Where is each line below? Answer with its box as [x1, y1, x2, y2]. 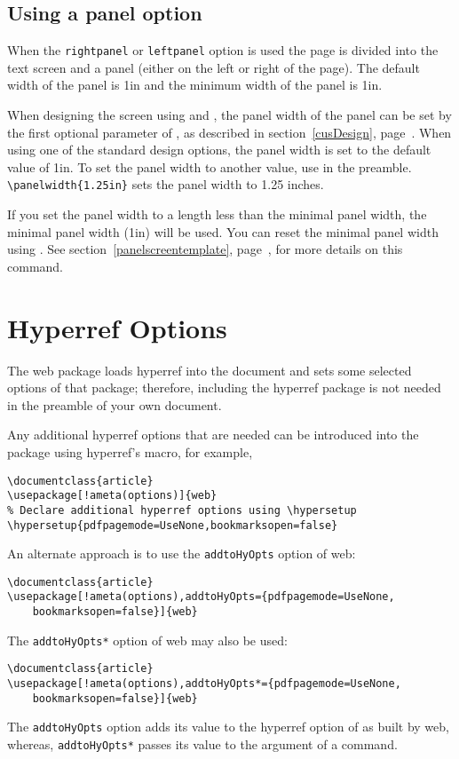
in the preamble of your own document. [7, 395, 222, 414]
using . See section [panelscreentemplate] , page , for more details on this [7, 240, 403, 258]
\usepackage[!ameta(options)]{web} [7, 489, 218, 502]
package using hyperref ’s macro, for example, [7, 442, 253, 461]
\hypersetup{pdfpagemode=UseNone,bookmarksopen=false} [7, 518, 338, 532]
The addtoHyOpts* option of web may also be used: [7, 630, 288, 649]
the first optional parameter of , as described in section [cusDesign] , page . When [7, 123, 452, 141]
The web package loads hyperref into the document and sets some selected [7, 360, 412, 379]
